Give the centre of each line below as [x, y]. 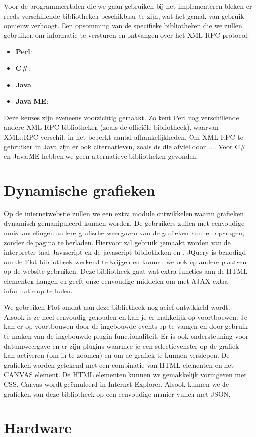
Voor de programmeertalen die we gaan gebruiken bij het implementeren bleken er [128, 6]
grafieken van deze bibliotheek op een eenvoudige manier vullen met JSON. [117, 393]
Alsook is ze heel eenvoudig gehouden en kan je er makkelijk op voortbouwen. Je [126, 316]
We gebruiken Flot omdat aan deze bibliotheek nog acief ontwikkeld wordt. [117, 307]
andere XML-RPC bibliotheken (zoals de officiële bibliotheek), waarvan [111, 127]
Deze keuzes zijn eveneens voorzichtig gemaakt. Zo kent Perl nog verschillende [122, 117]
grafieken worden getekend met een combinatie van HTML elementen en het [119, 364]
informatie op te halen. [38, 290]
